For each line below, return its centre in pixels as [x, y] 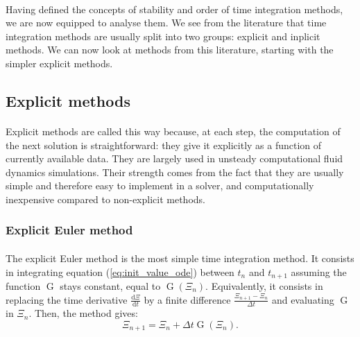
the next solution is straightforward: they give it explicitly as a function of [164, 145]
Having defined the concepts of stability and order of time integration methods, [174, 9]
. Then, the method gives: [83, 313]
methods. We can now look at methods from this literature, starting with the [170, 50]
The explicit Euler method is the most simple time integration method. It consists [180, 258]
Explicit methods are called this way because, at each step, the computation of [173, 131]
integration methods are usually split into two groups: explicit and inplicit [163, 36]
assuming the [319, 271]
